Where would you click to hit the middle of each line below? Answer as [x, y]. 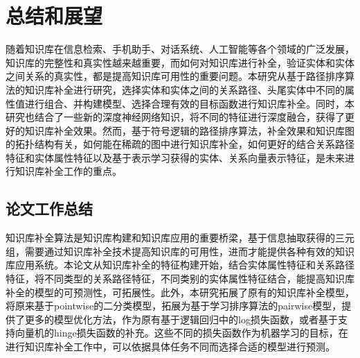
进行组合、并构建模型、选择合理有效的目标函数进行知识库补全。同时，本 [189, 103]
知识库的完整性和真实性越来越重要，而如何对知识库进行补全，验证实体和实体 [180, 62]
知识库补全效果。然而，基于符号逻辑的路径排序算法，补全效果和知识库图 [189, 130]
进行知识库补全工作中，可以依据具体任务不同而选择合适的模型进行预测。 [170, 347]
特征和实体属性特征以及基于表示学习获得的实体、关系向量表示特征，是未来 [175, 157]
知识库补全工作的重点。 [68, 171]
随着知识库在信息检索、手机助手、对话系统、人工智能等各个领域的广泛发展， [180, 49]
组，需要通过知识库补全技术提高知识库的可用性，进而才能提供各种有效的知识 [180, 251]
